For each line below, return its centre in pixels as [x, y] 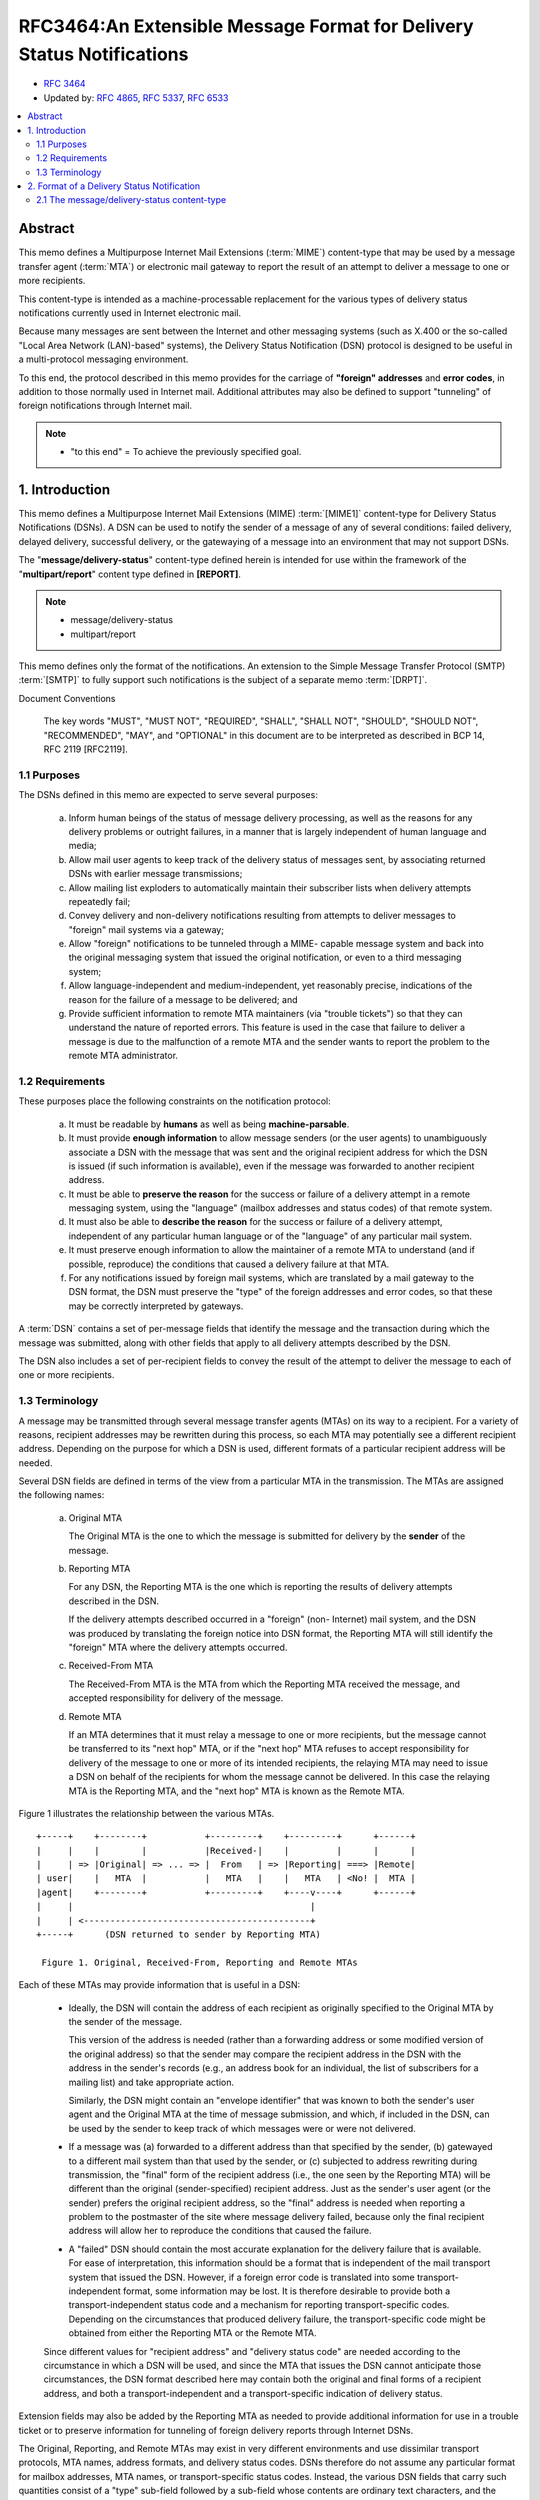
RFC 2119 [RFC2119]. [86, 749]
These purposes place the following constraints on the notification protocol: [174, 1101]
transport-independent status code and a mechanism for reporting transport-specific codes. [259, 2305]
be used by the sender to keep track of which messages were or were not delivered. [242, 2128]
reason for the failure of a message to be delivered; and [183, 999]
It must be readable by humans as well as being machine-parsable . [209, 1124]
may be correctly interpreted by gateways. [156, 1306]
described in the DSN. [114, 1601]
